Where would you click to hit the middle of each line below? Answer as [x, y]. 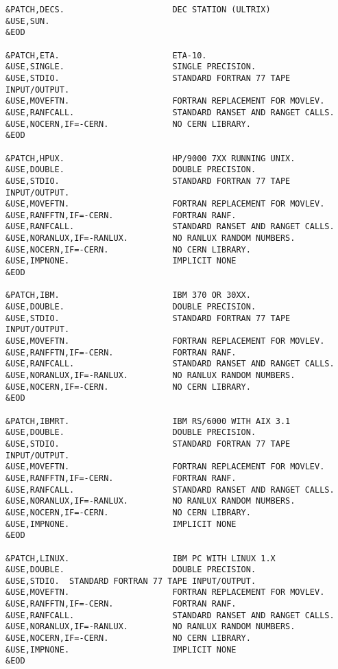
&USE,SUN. [28, 21]
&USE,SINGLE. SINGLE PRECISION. [131, 67]
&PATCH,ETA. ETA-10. [106, 55]
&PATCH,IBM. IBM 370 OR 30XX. [128, 295]
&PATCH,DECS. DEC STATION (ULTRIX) [138, 10]
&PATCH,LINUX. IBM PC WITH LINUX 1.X [141, 558]
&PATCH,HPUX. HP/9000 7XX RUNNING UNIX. [150, 158]
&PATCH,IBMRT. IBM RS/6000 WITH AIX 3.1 [148, 421]
